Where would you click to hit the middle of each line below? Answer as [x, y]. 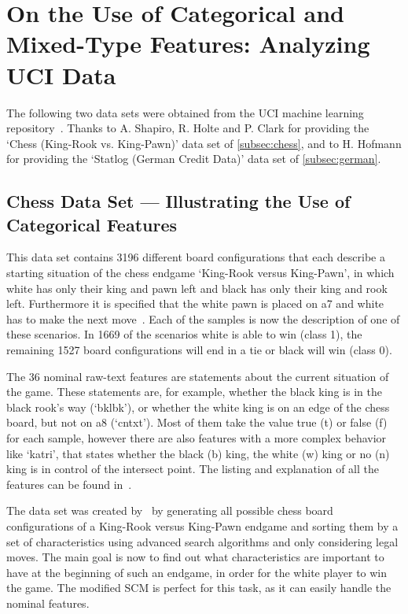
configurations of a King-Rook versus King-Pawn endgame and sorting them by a [202, 525]
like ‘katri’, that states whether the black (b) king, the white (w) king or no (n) [198, 453]
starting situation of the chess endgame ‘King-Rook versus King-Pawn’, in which [200, 273]
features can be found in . [69, 484]
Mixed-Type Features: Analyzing [188, 44]
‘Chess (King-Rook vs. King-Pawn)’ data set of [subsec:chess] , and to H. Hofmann [204, 143]
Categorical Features [92, 224]
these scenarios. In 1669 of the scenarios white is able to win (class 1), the [184, 334]
